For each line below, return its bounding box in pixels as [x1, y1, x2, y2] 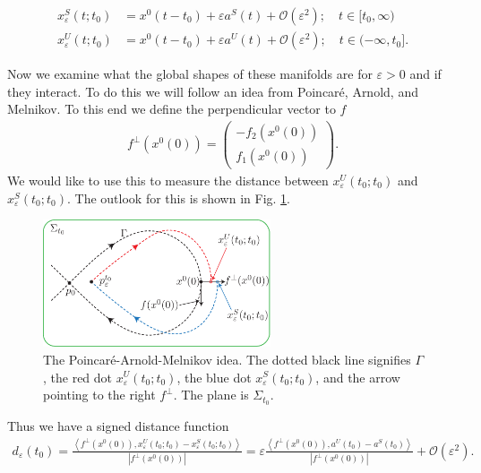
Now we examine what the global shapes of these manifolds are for [7, 64, 373, 83]
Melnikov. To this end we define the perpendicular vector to [7, 99, 336, 118]
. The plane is [173, 385, 249, 404]
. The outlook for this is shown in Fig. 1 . [67, 188, 291, 207]
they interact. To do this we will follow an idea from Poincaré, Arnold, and [7, 82, 418, 100]
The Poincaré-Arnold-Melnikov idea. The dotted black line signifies [43, 349, 411, 368]
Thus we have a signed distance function [7, 416, 229, 434]
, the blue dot [176, 367, 252, 386]
